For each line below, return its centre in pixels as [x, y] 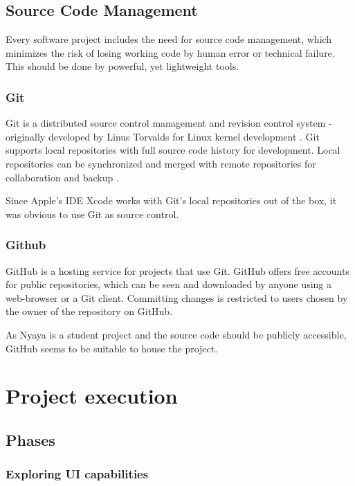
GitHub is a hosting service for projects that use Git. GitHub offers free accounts [177, 270]
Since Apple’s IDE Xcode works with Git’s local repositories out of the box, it [171, 200]
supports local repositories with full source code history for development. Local [173, 150]
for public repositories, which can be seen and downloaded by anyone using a [169, 284]
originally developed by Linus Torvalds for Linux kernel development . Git [163, 136]
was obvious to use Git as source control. [92, 214]
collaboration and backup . [62, 177]
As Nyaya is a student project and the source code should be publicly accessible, [176, 334]
